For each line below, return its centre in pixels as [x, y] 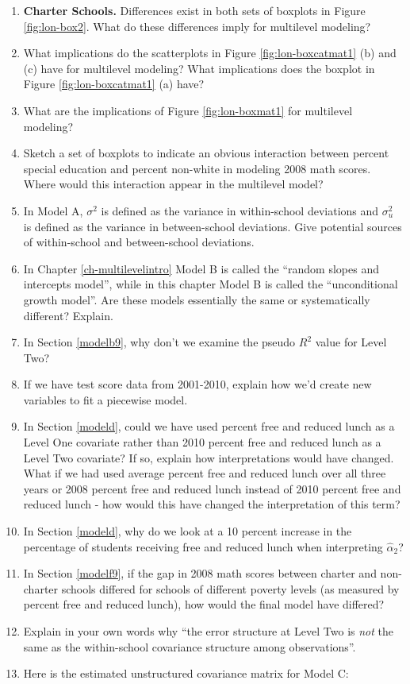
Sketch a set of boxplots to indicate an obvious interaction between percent [206, 153]
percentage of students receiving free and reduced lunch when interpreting [203, 546]
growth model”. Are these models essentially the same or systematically [197, 299]
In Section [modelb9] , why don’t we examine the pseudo [159, 342]
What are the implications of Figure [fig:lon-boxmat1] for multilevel [188, 110]
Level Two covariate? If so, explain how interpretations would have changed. [209, 457]
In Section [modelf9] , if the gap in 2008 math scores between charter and [200, 573]
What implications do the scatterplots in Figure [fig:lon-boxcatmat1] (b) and [210, 53]
